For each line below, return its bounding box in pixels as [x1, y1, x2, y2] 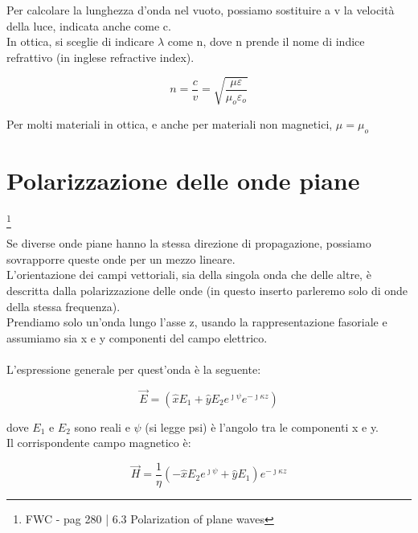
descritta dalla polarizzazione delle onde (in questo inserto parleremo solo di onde [6, 281, 408, 298]
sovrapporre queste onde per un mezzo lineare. [6, 250, 236, 267]
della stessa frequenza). [6, 297, 121, 314]
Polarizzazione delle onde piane [6, 163, 360, 196]
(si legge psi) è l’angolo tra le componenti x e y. [145, 418, 379, 435]
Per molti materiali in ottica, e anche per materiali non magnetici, [6, 115, 333, 132]
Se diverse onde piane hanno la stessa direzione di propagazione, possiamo [6, 235, 371, 252]
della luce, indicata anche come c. [6, 17, 171, 34]
